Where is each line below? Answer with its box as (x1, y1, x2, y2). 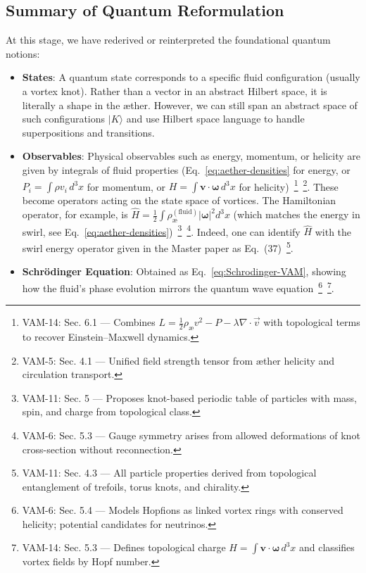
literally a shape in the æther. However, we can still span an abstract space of (22, 97, 358, 112)
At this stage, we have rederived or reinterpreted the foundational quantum (6, 32, 331, 47)
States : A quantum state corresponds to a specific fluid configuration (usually (22, 70, 360, 84)
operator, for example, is (22, 207, 128, 222)
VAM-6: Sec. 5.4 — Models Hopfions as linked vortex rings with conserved (22, 503, 343, 517)
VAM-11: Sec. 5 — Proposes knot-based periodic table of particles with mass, (22, 390, 357, 405)
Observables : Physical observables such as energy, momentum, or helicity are (22, 149, 360, 163)
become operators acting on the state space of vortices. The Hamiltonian (22, 193, 336, 208)
